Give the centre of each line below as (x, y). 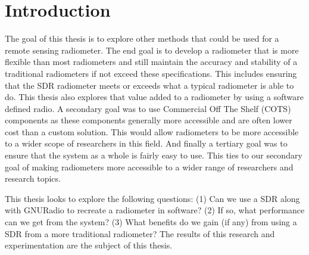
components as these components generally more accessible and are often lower (149, 120)
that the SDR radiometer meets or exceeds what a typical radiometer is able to (149, 85)
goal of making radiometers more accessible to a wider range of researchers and (149, 167)
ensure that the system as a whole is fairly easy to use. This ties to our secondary (154, 155)
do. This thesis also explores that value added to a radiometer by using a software (154, 97)
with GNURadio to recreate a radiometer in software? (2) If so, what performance (155, 210)
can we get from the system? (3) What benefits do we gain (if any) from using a (151, 222)
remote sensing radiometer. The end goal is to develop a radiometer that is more (152, 50)
